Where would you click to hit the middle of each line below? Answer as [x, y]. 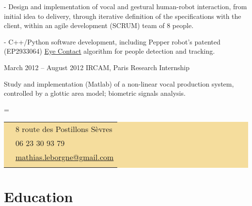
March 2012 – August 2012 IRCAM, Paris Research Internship [97, 67]
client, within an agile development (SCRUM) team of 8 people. [99, 25]
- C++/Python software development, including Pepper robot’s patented [112, 41]
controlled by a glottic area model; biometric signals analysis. [95, 93]
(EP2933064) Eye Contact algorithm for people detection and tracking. [110, 51]
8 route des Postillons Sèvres [64, 129]
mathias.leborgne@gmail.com [65, 157]
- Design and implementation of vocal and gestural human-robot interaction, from [126, 6]
